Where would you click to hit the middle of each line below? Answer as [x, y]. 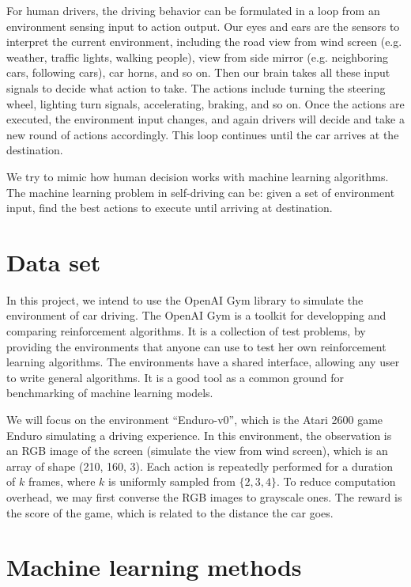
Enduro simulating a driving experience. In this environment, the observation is [199, 435]
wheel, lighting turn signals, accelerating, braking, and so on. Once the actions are [205, 103]
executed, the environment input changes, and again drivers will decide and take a [205, 119]
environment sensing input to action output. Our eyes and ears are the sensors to [203, 26]
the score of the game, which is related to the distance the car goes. [170, 512]
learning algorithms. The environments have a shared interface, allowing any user [203, 362]
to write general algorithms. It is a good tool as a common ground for [175, 377]
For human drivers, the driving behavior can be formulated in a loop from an [193, 10]
